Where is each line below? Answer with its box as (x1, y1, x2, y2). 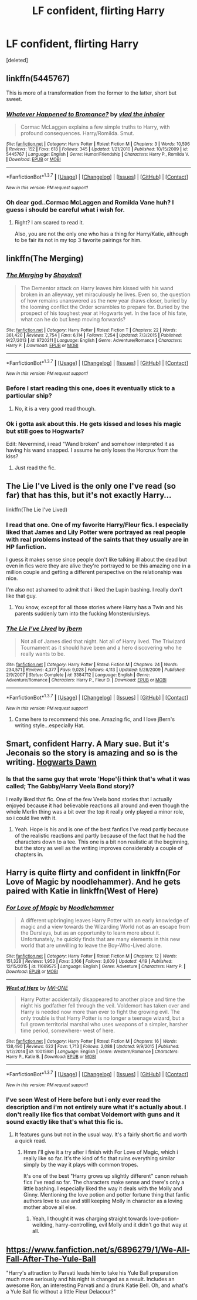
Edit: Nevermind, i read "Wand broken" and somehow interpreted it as (6, 440, 175, 447)
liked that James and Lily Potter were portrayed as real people (6, 528, 186, 536)
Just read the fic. (14, 464, 56, 471)
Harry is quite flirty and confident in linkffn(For (6, 868, 181, 878)
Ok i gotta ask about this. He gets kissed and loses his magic (6, 419, 182, 428)
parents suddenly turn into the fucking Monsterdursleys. (14, 610, 151, 617)
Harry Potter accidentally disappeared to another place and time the (20, 996, 185, 1003)
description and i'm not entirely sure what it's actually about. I (6, 1103, 186, 1111)
